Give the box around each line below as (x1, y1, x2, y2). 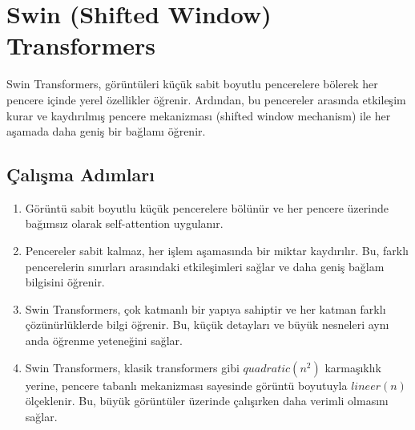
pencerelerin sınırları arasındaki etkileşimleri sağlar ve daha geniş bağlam (25, 258, 385, 274)
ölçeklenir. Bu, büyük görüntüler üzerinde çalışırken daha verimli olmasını (25, 392, 389, 409)
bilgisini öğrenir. (25, 274, 105, 290)
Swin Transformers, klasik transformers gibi (25, 359, 240, 375)
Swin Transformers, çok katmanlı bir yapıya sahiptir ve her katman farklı (25, 300, 386, 317)
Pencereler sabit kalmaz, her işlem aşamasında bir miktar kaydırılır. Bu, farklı (25, 242, 409, 259)
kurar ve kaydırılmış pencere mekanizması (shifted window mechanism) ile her (6, 107, 391, 124)
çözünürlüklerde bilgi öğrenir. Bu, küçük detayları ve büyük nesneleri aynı (25, 316, 389, 333)
